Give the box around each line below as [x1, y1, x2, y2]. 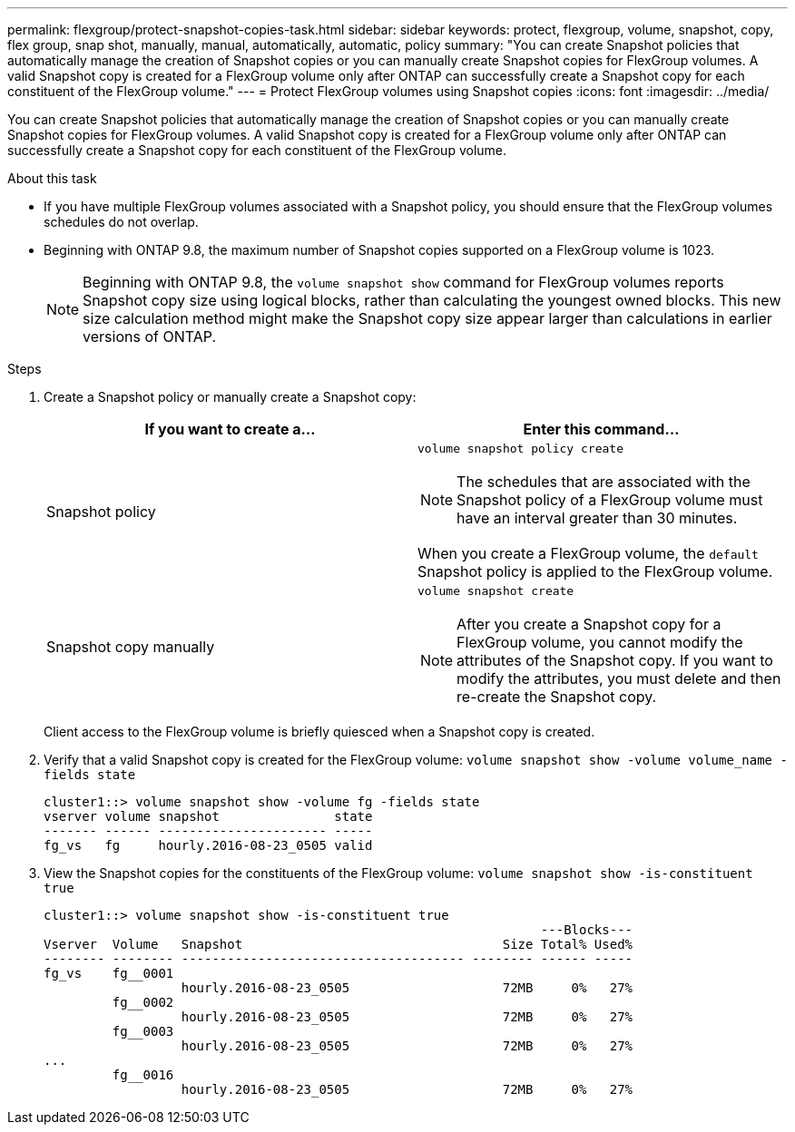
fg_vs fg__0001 [44, 966, 174, 981]
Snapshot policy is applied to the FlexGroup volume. [417, 562, 773, 581]
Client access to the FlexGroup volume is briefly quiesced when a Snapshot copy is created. [44, 724, 595, 739]
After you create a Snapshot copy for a [456, 615, 721, 633]
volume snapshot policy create [417, 442, 623, 455]
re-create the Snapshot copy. [456, 688, 657, 706]
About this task [7, 171, 97, 186]
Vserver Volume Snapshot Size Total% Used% [44, 937, 633, 951]
